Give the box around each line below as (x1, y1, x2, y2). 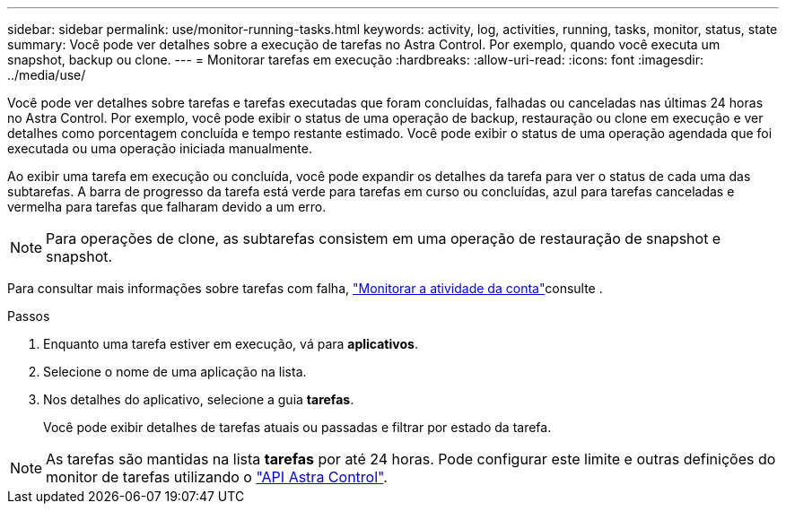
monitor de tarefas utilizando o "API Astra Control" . (46, 468, 388, 486)
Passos (7, 308, 50, 324)
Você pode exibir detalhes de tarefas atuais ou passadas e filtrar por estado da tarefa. (43, 420, 552, 435)
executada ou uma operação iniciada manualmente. (7, 141, 312, 156)
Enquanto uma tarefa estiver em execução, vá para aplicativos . (43, 336, 418, 351)
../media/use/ (7, 67, 86, 82)
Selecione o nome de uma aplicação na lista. (43, 364, 307, 379)
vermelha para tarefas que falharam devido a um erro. (7, 199, 327, 214)
